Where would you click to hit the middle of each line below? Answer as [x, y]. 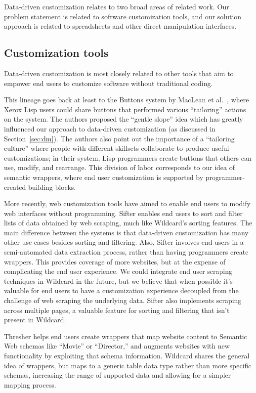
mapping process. [30, 384]
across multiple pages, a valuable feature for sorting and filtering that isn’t [117, 310]
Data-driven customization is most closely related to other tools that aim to [119, 73]
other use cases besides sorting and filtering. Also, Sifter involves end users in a [124, 242]
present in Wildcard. [35, 320]
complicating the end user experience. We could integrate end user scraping [118, 271]
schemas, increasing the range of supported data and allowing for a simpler [118, 375]
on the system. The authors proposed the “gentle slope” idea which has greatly [124, 119]
